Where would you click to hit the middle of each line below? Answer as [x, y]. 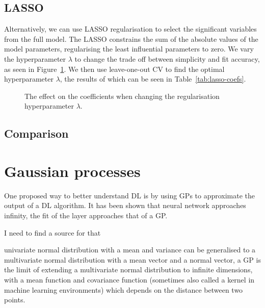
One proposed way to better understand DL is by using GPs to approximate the [130, 195]
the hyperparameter [35, 58]
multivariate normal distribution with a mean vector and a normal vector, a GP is [132, 259]
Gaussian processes [72, 171]
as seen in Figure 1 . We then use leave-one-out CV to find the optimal [114, 69]
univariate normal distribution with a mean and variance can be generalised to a [130, 250]
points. [15, 300]
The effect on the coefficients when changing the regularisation [122, 96]
